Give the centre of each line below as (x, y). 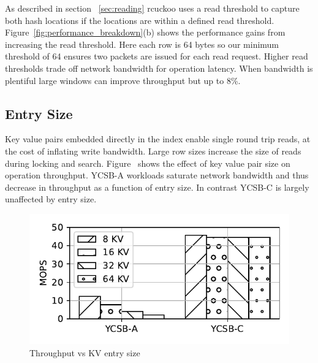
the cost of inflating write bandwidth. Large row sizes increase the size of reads (153, 151)
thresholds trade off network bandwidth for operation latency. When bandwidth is (159, 68)
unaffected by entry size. (51, 199)
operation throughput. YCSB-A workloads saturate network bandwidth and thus (157, 175)
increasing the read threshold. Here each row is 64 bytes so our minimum (142, 44)
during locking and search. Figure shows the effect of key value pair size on (148, 163)
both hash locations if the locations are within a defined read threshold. (140, 20)
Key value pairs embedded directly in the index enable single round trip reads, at (158, 139)
